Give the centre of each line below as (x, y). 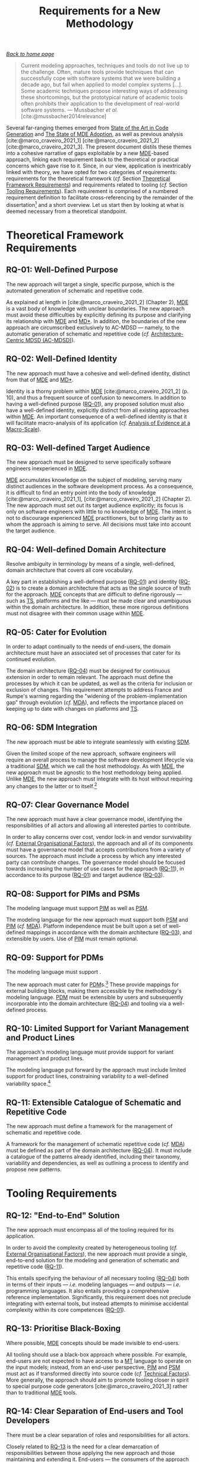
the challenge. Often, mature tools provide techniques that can (97, 72)
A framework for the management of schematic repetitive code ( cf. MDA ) (96, 1144)
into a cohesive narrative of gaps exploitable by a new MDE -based (88, 153)
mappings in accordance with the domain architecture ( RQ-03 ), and (109, 933)
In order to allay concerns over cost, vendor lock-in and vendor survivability (99, 837)
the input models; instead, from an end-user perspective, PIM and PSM (93, 1367)
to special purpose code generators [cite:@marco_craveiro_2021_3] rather (97, 1386)
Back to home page (30, 54)
